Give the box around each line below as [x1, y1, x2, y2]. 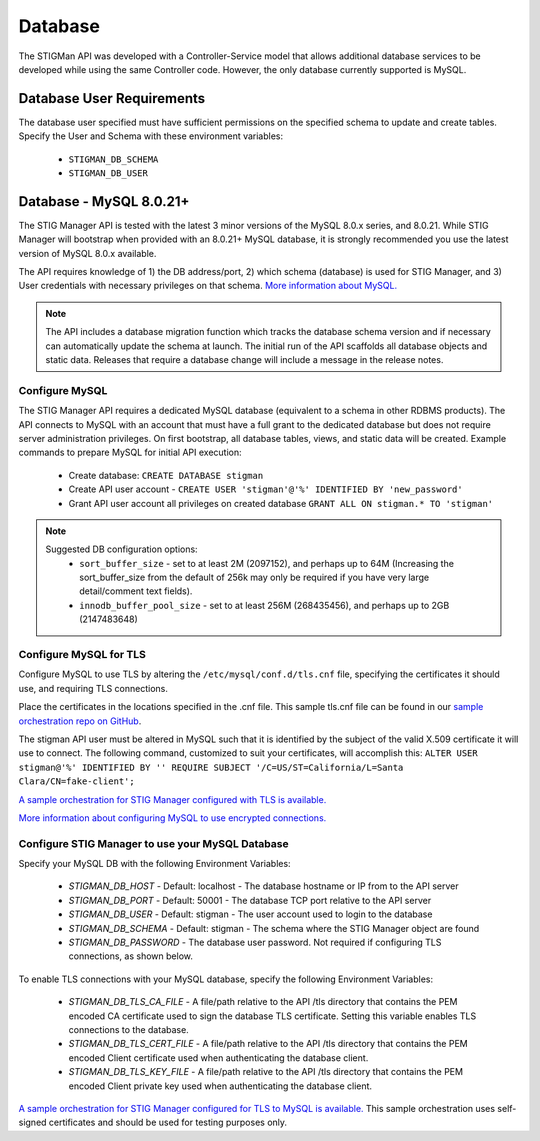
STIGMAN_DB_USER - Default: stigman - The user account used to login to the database [68, 908, 433, 920]
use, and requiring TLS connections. [18, 682, 169, 694]
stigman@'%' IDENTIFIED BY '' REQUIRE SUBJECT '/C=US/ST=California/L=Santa [18, 761, 404, 773]
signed [18, 1116, 47, 1129]
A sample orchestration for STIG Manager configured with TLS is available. [18, 793, 327, 805]
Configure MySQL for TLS [18, 648, 147, 662]
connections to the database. [68, 1023, 189, 1035]
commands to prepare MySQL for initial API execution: [18, 446, 242, 459]
